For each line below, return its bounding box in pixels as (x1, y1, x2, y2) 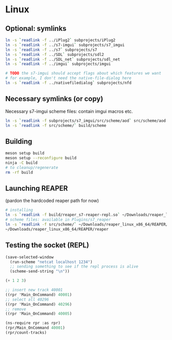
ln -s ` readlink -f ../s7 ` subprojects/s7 (5, 47, 97, 52)
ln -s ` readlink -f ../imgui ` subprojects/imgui (5, 62, 111, 67)
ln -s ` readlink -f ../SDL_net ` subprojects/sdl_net (5, 56, 120, 62)
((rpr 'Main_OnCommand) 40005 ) (5, 311, 72, 316)
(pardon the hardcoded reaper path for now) (5, 198, 99, 204)
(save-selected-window (5, 254, 54, 260)
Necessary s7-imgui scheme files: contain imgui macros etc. (5, 108, 133, 114)
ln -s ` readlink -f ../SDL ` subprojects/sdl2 (5, 52, 104, 57)
